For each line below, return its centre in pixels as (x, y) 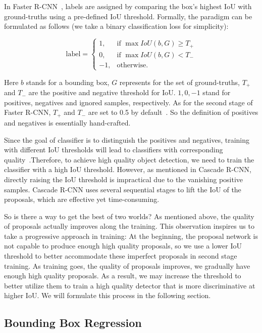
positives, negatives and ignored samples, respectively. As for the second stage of (128, 102)
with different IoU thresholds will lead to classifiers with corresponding (114, 150)
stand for (217, 92)
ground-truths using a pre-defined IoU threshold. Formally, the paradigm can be (128, 16)
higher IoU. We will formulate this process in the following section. (108, 295)
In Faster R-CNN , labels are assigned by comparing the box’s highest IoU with (128, 6)
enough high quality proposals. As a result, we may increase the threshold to (123, 276)
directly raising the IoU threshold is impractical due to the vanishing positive (124, 179)
